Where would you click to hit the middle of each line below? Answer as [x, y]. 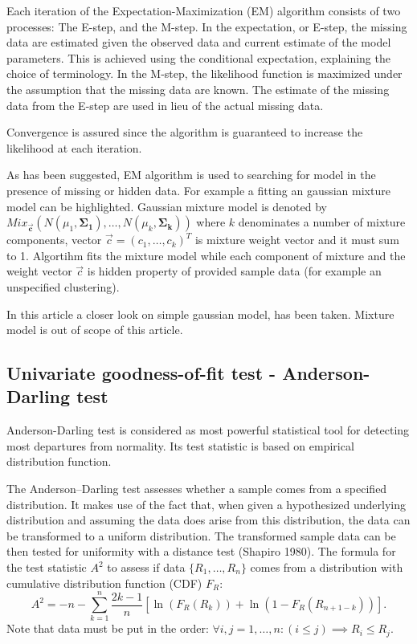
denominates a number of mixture [322, 222]
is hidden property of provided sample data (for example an [234, 271]
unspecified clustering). [63, 286]
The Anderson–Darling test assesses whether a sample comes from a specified [197, 489]
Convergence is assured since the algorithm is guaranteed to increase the [185, 132]
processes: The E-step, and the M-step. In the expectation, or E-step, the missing [207, 26]
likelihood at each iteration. [74, 147]
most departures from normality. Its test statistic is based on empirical [180, 445]
